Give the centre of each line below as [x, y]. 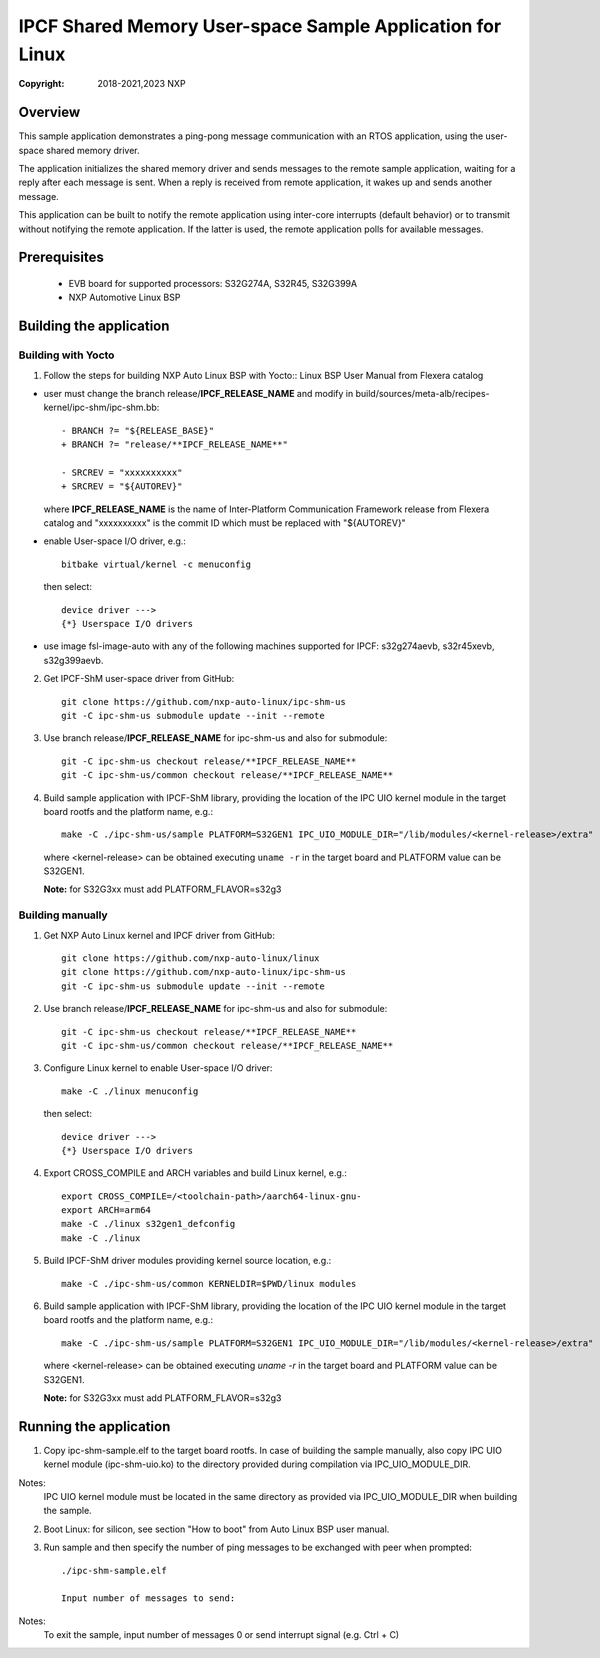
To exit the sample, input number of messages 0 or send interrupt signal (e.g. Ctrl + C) [221, 1635]
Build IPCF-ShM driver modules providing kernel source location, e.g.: [187, 1261]
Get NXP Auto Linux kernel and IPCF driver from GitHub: [159, 935]
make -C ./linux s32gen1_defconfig [148, 1224]
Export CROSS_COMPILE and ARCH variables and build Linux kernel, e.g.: [195, 1173]
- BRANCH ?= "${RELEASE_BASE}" [138, 430]
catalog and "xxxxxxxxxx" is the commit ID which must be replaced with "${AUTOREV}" [225, 523]
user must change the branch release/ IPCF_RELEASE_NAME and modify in [198, 393]
